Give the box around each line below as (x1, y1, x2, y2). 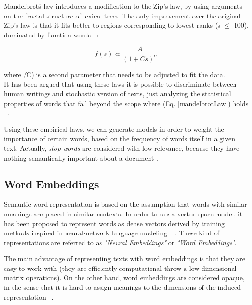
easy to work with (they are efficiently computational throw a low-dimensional (4, 263, 237, 273)
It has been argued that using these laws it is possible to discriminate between (4, 79, 237, 89)
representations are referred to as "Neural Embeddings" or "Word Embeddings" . (4, 237, 237, 247)
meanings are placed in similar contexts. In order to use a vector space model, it (4, 208, 243, 218)
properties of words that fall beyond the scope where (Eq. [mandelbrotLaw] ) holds (4, 98, 249, 108)
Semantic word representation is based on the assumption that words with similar (4, 199, 247, 209)
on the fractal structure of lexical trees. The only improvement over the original (4, 10, 241, 20)
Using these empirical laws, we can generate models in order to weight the (4, 124, 224, 134)
